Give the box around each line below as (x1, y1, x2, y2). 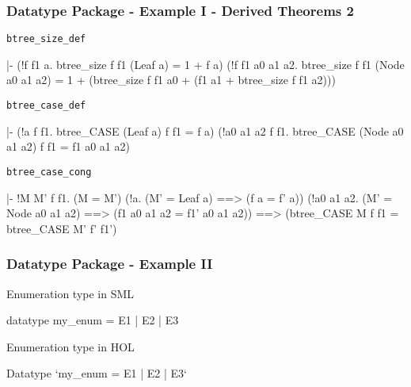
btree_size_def (6, 33, 86, 45)
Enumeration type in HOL (6, 338, 135, 354)
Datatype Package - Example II (6, 254, 213, 274)
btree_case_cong (6, 166, 92, 178)
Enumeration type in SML (6, 285, 135, 301)
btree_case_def (6, 100, 86, 112)
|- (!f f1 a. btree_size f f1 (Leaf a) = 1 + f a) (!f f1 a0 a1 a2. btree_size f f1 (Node (6, 56, 405, 72)
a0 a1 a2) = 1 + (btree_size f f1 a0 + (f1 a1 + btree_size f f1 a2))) (6, 71, 336, 88)
